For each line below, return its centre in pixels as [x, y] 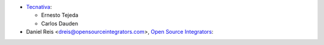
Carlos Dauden [59, 23]
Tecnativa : [39, 7]
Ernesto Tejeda [60, 15]
